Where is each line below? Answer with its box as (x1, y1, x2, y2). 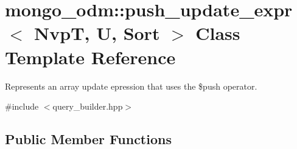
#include (5, 100, 39, 113)
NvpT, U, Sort (34, 21, 160, 45)
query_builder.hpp (52, 100, 123, 113)
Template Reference (5, 44, 176, 69)
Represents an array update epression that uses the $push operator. (5, 79, 257, 92)
